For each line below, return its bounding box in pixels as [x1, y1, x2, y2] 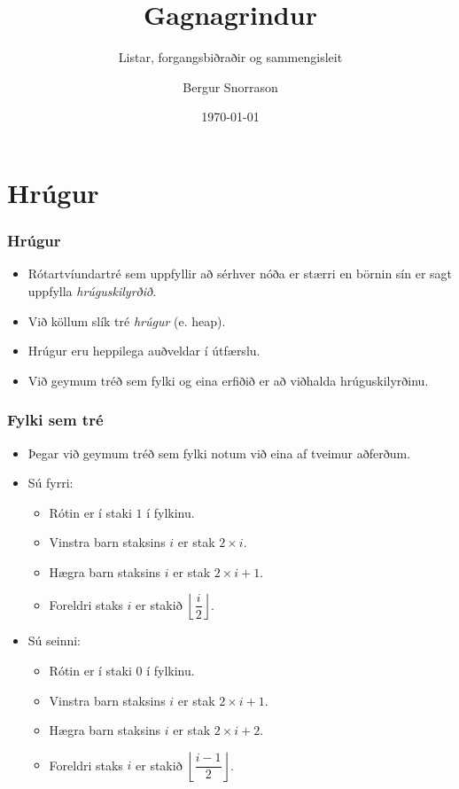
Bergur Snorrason [183, 77, 278, 96]
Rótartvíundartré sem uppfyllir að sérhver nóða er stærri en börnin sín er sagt [27, 264, 453, 283]
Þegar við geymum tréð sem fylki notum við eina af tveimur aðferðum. [27, 443, 411, 462]
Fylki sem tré [7, 409, 104, 431]
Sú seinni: [27, 631, 82, 650]
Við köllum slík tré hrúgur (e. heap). [27, 311, 226, 330]
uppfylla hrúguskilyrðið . [27, 281, 157, 300]
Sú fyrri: [27, 473, 74, 492]
